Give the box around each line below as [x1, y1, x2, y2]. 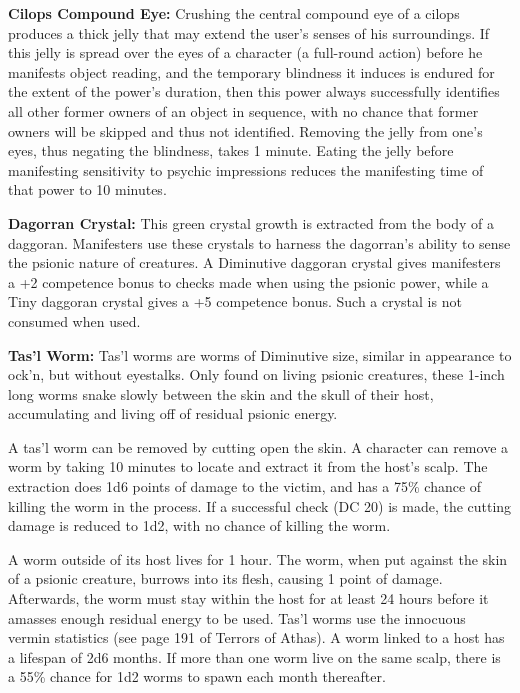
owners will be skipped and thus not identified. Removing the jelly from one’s [8, 120, 483, 141]
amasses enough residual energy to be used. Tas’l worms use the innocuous [8, 607, 466, 628]
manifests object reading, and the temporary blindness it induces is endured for [8, 61, 495, 82]
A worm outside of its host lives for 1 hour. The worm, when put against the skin [8, 548, 508, 569]
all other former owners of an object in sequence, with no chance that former [8, 100, 479, 121]
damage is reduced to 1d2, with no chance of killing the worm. [8, 515, 391, 536]
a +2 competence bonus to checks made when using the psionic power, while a [8, 271, 489, 292]
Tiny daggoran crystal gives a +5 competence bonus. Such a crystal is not [8, 291, 462, 312]
